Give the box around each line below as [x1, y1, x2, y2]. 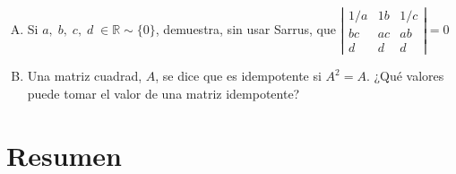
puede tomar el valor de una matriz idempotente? [27, 83, 300, 102]
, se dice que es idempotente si [155, 66, 322, 85]
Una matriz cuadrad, [27, 66, 142, 85]
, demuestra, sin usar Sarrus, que [155, 20, 336, 39]
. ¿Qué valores [366, 66, 444, 85]
